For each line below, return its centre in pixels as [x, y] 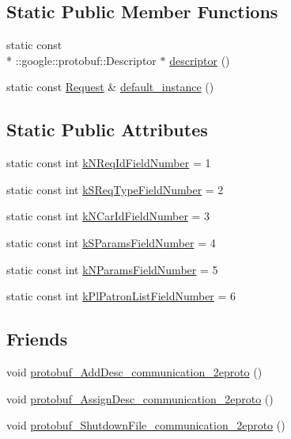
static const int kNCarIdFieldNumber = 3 [108, 216]
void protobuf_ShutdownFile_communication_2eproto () [146, 425]
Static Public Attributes [107, 130]
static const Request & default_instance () [110, 87]
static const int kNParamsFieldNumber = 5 [112, 269]
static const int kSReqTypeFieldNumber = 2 [115, 189]
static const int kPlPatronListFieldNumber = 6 [121, 296]
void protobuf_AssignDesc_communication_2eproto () [140, 398]
